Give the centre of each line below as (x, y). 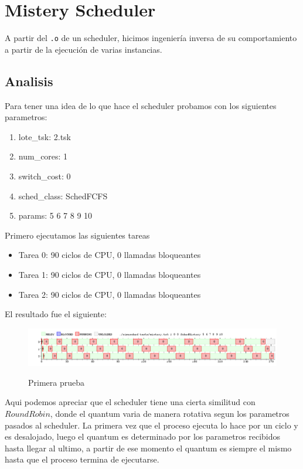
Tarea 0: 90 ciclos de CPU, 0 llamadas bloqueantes (110, 255)
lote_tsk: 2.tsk (45, 136)
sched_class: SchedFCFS (63, 196)
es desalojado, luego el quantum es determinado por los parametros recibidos (143, 436)
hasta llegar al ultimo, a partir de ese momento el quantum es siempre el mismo (148, 448)
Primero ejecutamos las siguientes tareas (77, 235)
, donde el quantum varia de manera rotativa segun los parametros (170, 414)
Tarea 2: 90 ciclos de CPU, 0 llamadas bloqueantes (110, 294)
